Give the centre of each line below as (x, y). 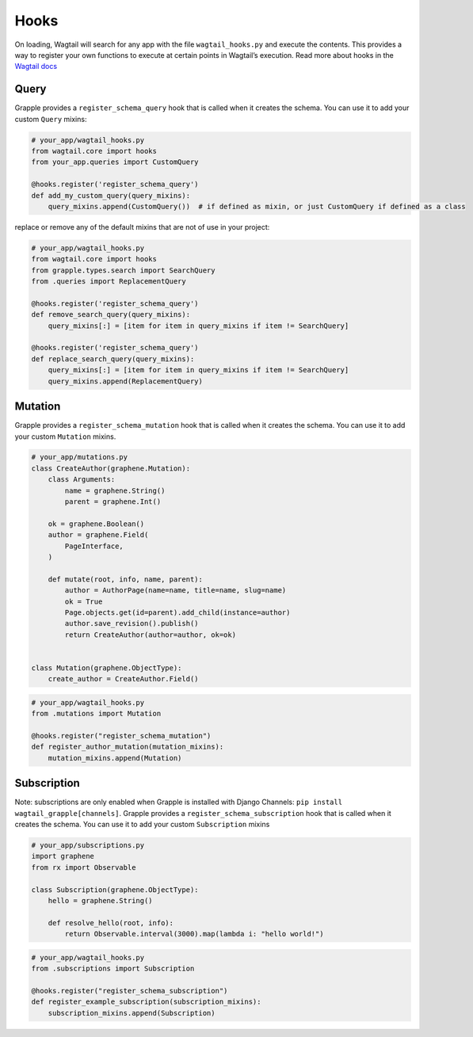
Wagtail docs (36, 67)
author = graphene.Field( (98, 535)
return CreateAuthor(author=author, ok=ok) (151, 635)
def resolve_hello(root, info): (111, 923)
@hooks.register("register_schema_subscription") (130, 991)
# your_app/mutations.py (80, 457)
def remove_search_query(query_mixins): (111, 315)
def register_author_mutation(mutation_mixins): (128, 747)
